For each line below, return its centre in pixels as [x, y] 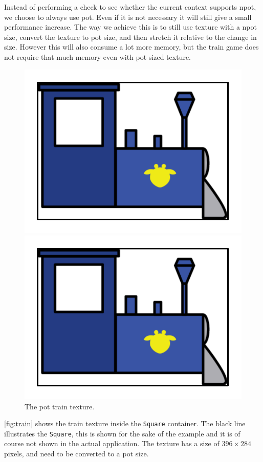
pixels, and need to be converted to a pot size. [76, 454]
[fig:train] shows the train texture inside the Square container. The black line [125, 423]
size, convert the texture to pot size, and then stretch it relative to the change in [130, 37]
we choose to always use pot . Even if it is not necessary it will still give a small [128, 17]
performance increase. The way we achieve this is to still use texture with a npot [130, 27]
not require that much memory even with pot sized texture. [97, 56]
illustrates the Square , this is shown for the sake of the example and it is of [122, 433]
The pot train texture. [60, 406]
